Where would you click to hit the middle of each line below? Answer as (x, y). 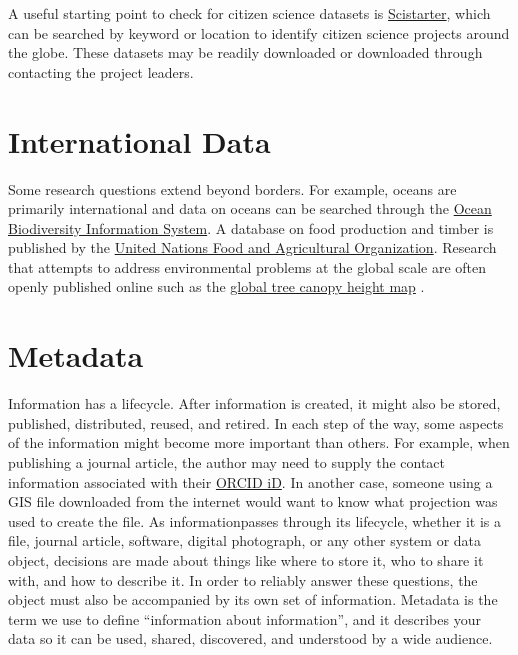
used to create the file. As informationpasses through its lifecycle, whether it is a (254, 520)
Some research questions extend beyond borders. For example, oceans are (232, 188)
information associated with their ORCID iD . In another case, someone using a (250, 481)
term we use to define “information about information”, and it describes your (244, 618)
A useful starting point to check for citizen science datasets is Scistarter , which (249, 13)
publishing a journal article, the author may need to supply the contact (227, 461)
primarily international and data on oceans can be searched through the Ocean (250, 208)
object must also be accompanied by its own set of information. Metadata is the (253, 599)
